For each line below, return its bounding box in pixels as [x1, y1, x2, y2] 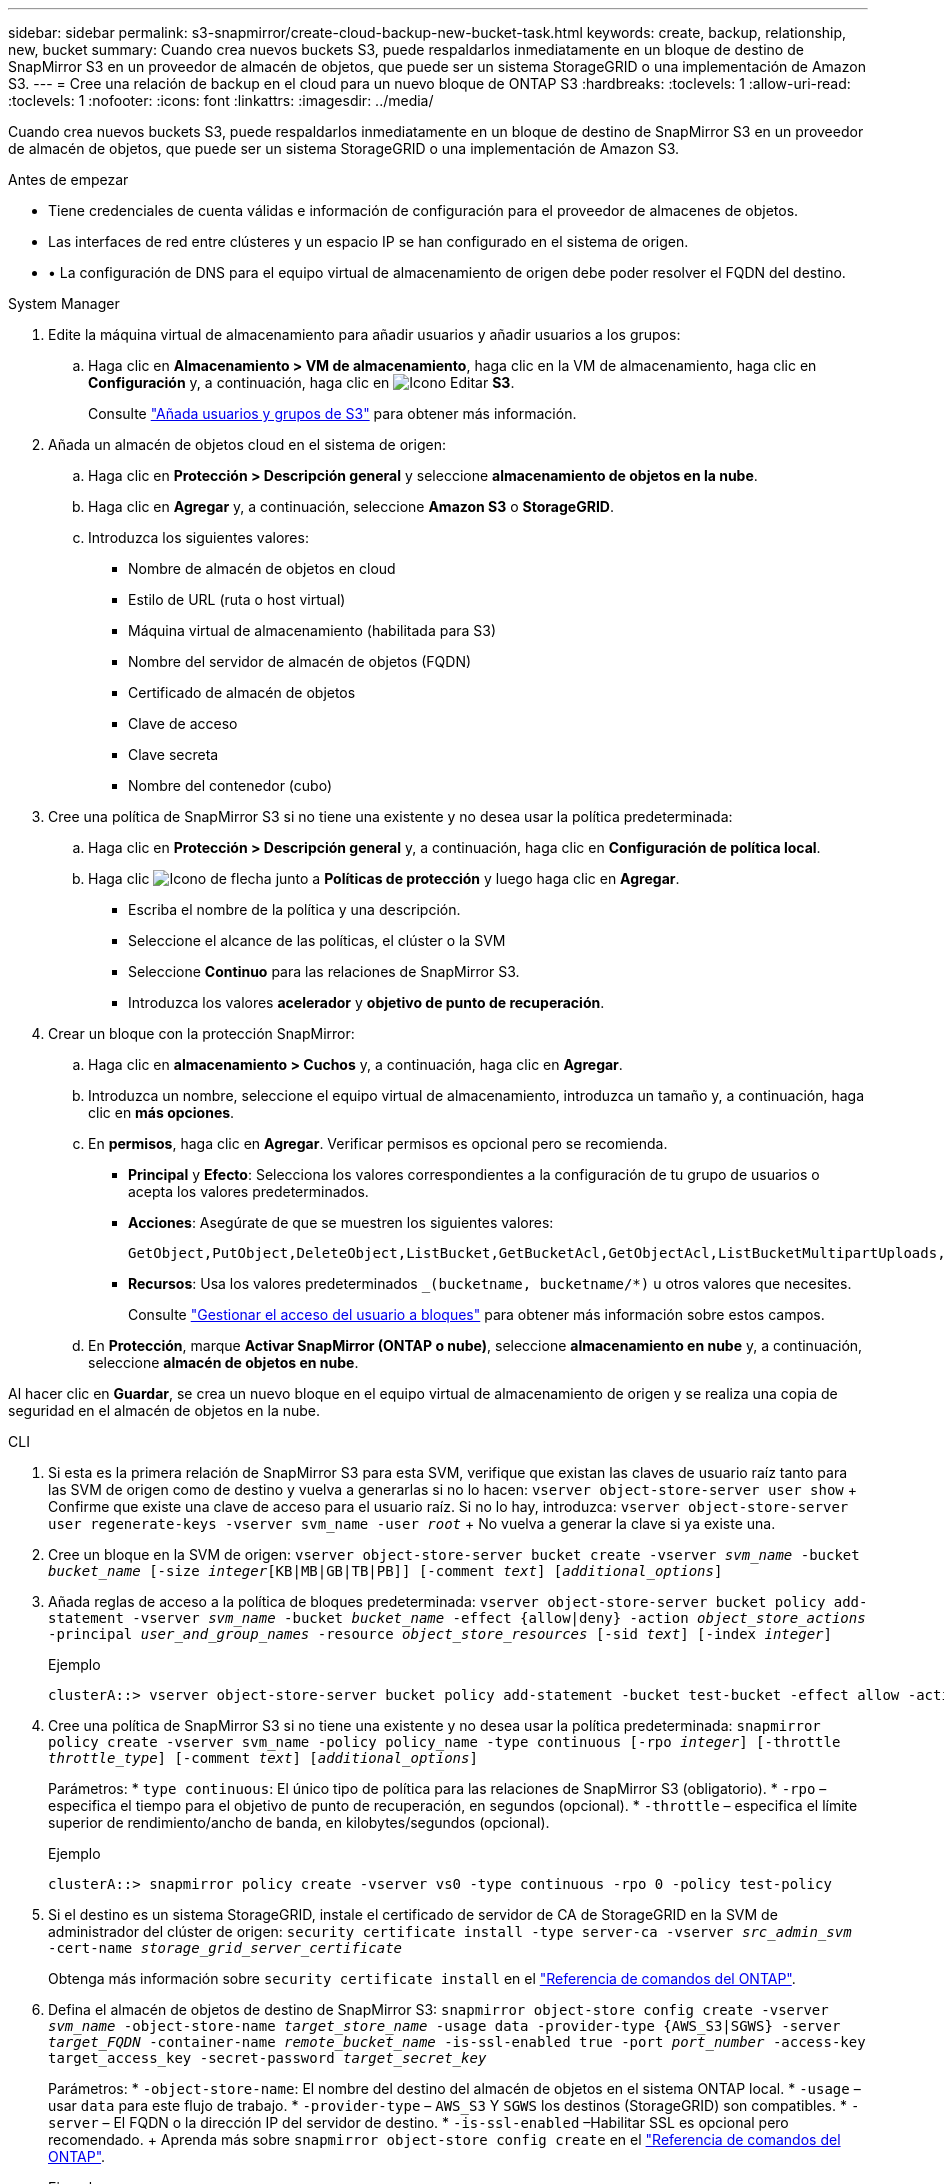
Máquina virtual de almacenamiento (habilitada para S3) [128, 622, 497, 639]
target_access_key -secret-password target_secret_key [48, 2050, 487, 2066]
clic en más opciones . [88, 1104, 235, 1121]
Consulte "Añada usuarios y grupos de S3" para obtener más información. [88, 405, 577, 422]
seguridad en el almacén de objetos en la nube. [8, 1402, 320, 1419]
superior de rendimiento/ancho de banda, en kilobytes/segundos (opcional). [48, 1814, 550, 1831]
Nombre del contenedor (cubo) [128, 777, 332, 794]
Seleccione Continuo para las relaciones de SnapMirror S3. [128, 963, 520, 980]
